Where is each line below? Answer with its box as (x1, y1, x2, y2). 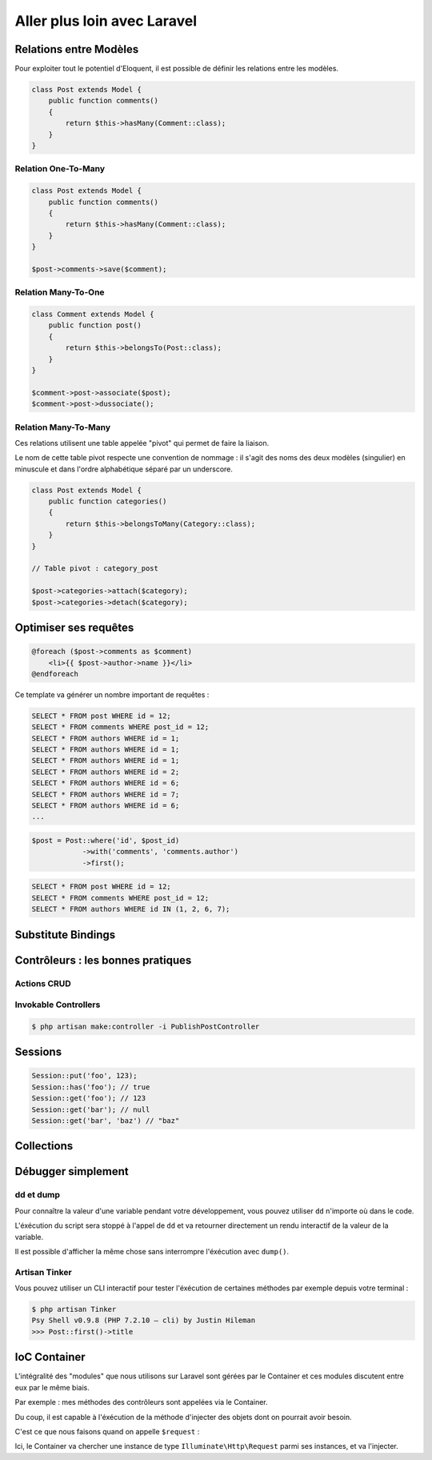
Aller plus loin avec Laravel (14, 12, 198, 30)
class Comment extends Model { (31, 310, 155, 319)
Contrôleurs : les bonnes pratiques (14, 953, 192, 967)
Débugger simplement (14, 1165, 130, 1178)
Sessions (14, 1045, 62, 1059)
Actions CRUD (14, 977, 71, 989)
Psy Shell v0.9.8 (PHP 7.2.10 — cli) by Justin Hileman (31, 1316, 256, 1325)
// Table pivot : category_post (31, 564, 159, 573)
